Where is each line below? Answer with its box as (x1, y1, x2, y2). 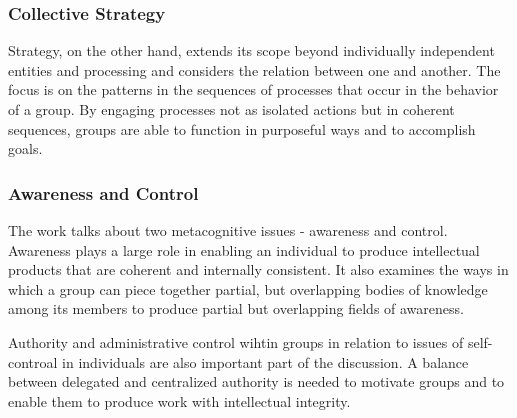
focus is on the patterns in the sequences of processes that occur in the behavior (8, 79, 499, 100)
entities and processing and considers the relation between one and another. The (8, 59, 501, 80)
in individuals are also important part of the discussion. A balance (62, 351, 469, 372)
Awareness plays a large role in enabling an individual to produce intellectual (8, 239, 480, 260)
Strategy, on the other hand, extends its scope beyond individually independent (8, 40, 495, 61)
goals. (8, 138, 43, 159)
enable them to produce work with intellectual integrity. (8, 390, 351, 411)
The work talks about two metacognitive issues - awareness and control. (8, 220, 448, 240)
